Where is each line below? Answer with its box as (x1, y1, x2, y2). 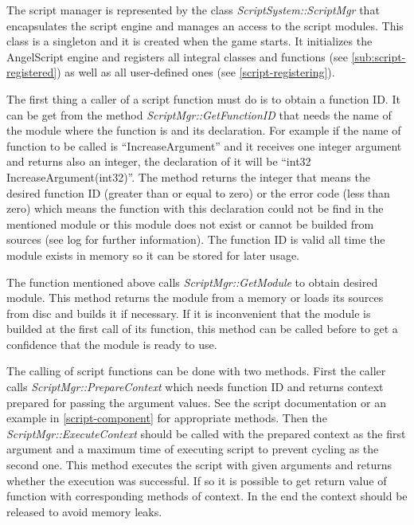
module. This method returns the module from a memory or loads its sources (6, 289, 384, 306)
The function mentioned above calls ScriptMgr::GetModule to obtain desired (6, 273, 378, 290)
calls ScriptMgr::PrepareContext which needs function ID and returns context (6, 378, 384, 395)
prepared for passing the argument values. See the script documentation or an (6, 394, 386, 410)
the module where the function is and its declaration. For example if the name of (6, 122, 401, 139)
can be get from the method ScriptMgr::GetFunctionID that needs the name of (6, 106, 392, 123)
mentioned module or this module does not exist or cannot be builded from (6, 215, 374, 232)
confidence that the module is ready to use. (6, 335, 217, 352)
